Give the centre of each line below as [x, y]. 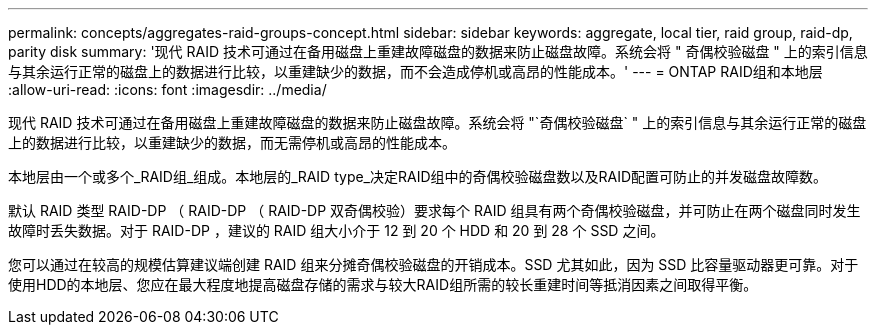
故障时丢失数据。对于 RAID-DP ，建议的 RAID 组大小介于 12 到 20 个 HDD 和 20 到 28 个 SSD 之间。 [336, 230]
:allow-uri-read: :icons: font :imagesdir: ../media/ [167, 89]
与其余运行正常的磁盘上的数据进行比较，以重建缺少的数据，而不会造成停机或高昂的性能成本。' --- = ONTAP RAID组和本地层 [415, 71]
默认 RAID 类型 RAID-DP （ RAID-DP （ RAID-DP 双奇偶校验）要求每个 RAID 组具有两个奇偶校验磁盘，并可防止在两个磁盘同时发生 [434, 210]
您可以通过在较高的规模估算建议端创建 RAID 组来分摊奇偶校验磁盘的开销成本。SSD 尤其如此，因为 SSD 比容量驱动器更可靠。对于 [433, 264]
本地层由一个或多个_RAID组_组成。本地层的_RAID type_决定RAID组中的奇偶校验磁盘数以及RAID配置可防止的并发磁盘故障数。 [418, 176]
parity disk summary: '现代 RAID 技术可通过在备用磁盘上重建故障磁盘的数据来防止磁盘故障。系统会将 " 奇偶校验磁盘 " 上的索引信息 [438, 51]
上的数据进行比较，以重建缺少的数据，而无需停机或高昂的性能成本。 [232, 142]
